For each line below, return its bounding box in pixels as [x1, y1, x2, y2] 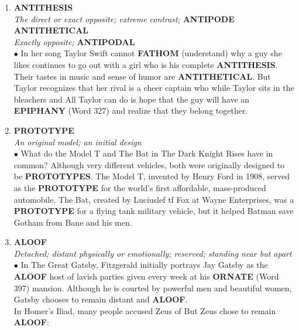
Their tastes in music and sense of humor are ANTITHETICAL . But [13, 70, 271, 82]
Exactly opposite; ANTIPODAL [13, 35, 135, 47]
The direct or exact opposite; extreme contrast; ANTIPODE [13, 12, 235, 25]
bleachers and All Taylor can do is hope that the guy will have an [13, 93, 250, 105]
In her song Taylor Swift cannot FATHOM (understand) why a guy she [20, 47, 282, 59]
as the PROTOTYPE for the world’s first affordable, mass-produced [13, 181, 266, 193]
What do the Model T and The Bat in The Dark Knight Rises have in [20, 147, 273, 159]
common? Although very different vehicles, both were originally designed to [13, 158, 285, 171]
